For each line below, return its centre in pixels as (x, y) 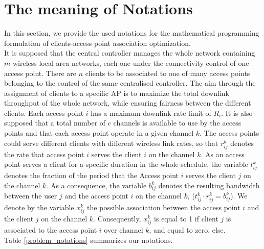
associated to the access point (51, 229)
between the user (31, 196)
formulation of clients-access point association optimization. (97, 43)
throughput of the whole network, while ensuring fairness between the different (128, 103)
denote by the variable (39, 207)
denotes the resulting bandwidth (209, 185)
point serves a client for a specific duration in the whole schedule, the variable (126, 164)
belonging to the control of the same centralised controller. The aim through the (130, 83)
